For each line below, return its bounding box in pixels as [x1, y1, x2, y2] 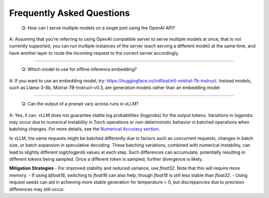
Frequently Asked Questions [9, 7, 130, 18]
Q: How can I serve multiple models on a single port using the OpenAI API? [21, 25, 175, 31]
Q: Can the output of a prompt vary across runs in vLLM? [21, 101, 139, 107]
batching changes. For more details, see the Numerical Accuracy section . [9, 126, 160, 132]
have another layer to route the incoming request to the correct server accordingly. [9, 50, 179, 56]
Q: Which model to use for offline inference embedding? [21, 66, 137, 72]
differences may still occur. [9, 186, 65, 192]
